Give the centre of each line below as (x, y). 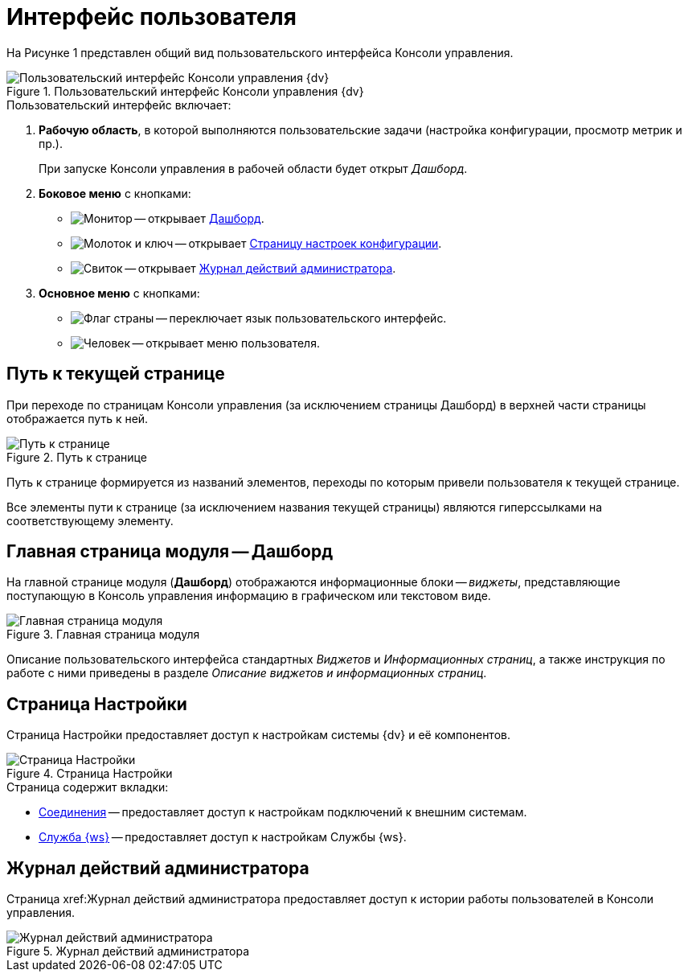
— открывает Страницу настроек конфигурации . (308, 243)
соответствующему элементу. (90, 520)
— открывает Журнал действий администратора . (260, 268)
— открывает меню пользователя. (226, 343)
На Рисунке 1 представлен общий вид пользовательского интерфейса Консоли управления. (260, 52)
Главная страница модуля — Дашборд (170, 552)
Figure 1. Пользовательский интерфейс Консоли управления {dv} (185, 91)
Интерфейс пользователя (152, 17)
